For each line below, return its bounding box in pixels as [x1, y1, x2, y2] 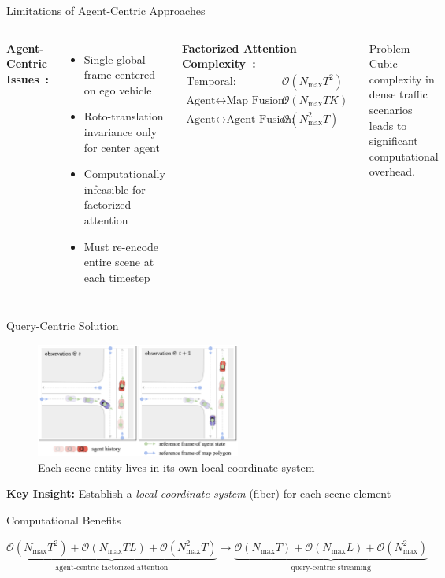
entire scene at [83, 254, 154, 270]
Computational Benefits [6, 512, 121, 528]
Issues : [6, 70, 50, 87]
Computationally [83, 165, 165, 182]
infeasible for [83, 180, 146, 197]
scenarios [369, 101, 413, 117]
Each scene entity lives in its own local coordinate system [38, 458, 315, 475]
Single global [83, 50, 146, 67]
